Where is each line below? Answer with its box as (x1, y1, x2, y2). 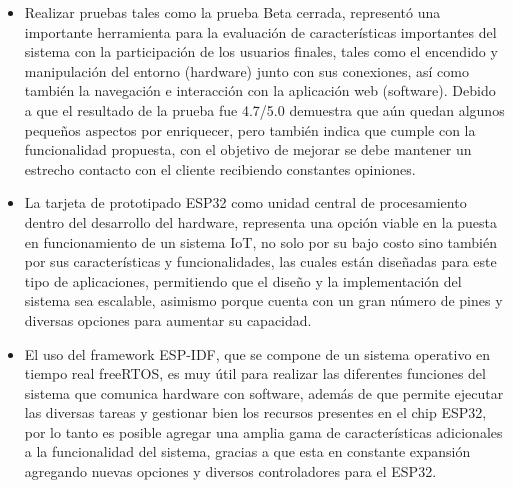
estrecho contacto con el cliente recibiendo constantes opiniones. (24, 158, 416, 179)
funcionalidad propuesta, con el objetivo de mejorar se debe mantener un (24, 139, 472, 160)
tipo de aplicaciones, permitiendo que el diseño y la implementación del (24, 270, 462, 291)
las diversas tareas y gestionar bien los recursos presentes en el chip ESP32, (24, 402, 487, 423)
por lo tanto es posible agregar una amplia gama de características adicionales (24, 421, 503, 442)
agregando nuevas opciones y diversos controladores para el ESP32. (24, 461, 437, 482)
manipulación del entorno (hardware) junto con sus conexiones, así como (24, 60, 469, 81)
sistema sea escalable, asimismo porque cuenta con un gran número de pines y (24, 290, 503, 311)
